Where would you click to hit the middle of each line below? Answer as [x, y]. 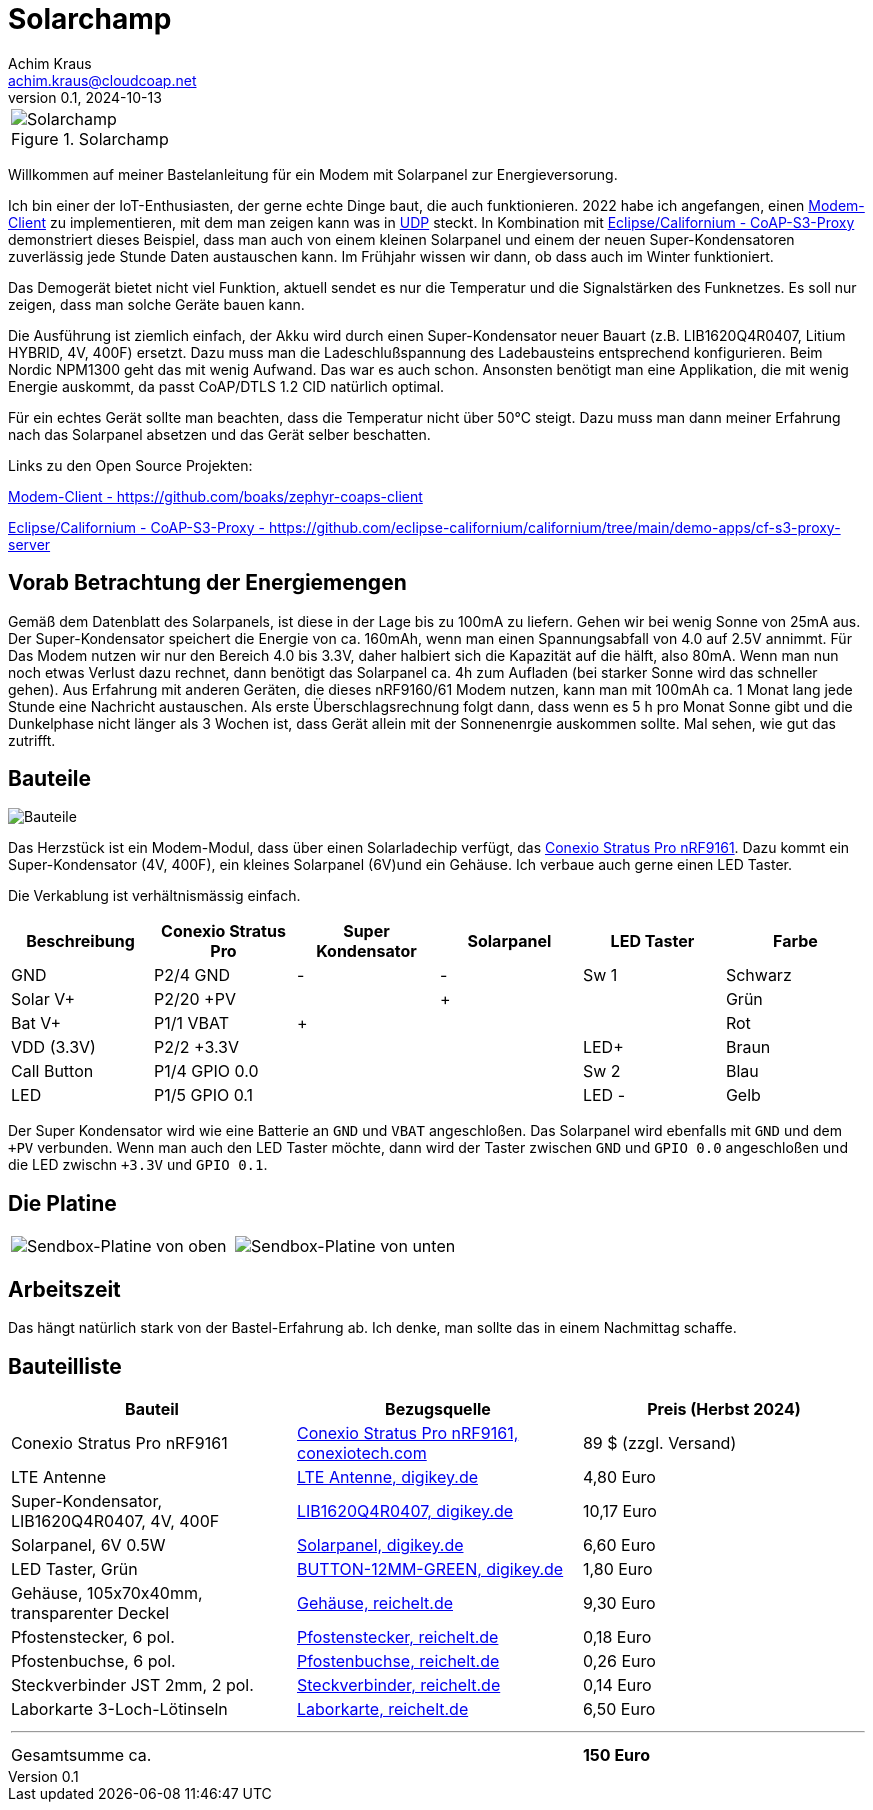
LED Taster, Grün [74, 1568]
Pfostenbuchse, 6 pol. [93, 1660]
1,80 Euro [617, 1568]
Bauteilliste [65, 1366]
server [29, 544]
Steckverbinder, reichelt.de [398, 1684]
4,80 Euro [619, 1476]
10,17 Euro [619, 1510]
